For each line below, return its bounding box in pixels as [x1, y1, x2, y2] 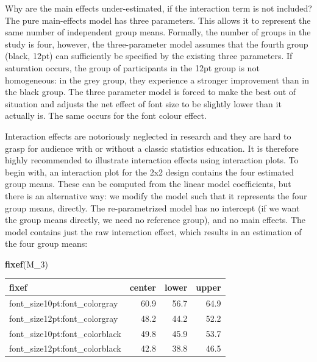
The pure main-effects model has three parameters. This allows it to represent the [5, 13, 311, 26]
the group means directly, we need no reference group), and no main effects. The [5, 213, 306, 226]
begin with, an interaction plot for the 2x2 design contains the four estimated [5, 165, 294, 178]
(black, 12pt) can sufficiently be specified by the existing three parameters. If [5, 49, 293, 62]
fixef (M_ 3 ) [5, 257, 48, 270]
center [129, 280, 157, 293]
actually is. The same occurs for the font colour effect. [5, 109, 207, 122]
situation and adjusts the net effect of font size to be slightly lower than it [5, 97, 282, 110]
